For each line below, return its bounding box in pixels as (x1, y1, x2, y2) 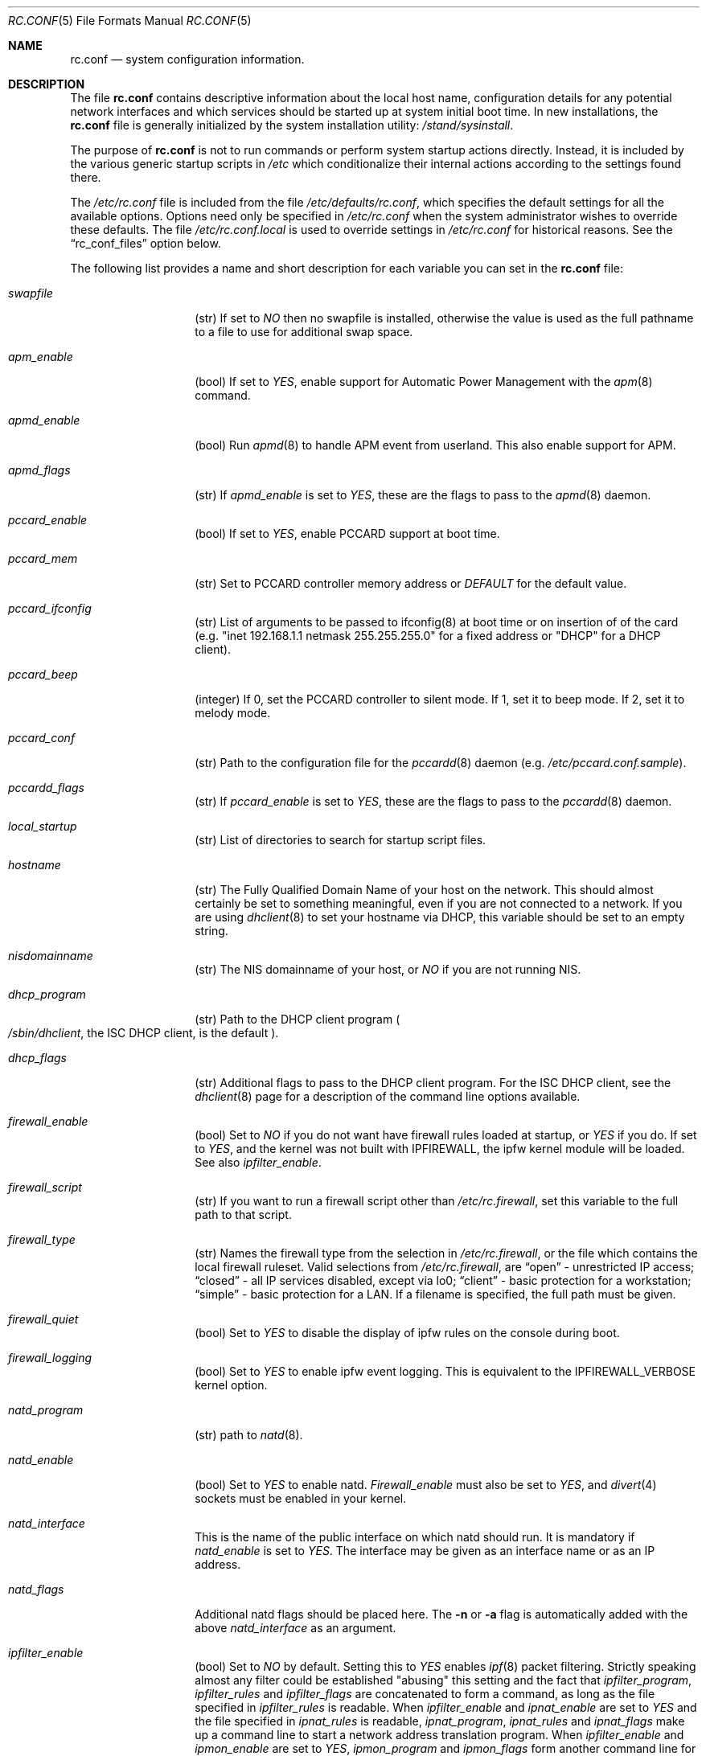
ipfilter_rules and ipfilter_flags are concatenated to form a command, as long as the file (195, 1687, 655, 1701)
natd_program (8, 1403, 84, 1417)
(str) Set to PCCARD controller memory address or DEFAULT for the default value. (195, 576, 627, 590)
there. (70, 170, 101, 184)
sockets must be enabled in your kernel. (195, 1491, 407, 1505)
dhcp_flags (8, 1051, 68, 1065)
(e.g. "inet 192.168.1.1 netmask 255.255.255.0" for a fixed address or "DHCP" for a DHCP (195, 629, 661, 642)
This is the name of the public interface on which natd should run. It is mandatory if (195, 1530, 635, 1544)
